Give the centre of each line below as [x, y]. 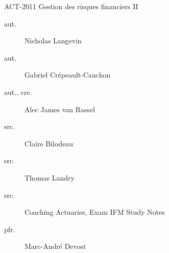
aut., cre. [18, 92]
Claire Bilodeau [49, 143]
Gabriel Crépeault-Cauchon [68, 75]
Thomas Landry [50, 177]
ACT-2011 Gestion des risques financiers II [71, 6]
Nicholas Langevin [53, 41]
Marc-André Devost [55, 246]
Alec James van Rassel [60, 109]
